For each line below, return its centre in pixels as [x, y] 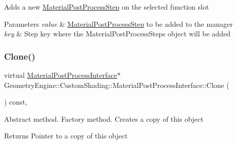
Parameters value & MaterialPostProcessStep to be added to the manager [118, 23]
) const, [16, 102]
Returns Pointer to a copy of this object [66, 136]
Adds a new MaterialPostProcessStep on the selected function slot [107, 7]
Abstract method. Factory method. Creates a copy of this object [104, 118]
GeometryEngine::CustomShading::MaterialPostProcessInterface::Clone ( [117, 85]
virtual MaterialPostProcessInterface [61, 75]
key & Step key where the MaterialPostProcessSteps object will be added [117, 34]
